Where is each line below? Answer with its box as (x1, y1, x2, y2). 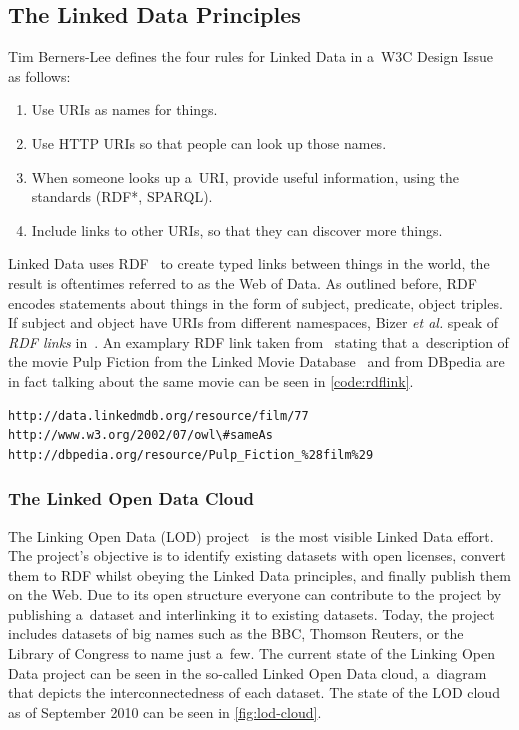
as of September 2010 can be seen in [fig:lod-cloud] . (8, 701, 322, 722)
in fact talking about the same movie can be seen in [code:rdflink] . (8, 370, 414, 391)
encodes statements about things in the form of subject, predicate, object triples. (8, 292, 503, 313)
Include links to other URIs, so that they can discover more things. (31, 219, 443, 240)
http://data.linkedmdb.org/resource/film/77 (8, 408, 309, 423)
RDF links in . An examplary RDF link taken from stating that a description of (8, 331, 509, 352)
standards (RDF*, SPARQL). (31, 186, 213, 207)
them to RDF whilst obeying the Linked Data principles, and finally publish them (8, 564, 511, 585)
